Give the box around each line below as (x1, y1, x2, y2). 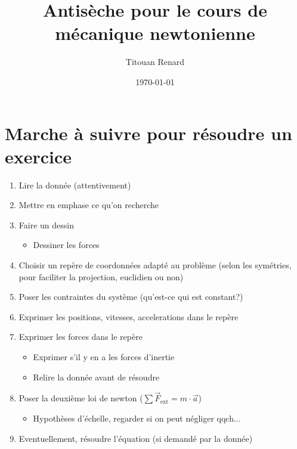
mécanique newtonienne (55, 21, 255, 45)
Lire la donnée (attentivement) (18, 178, 131, 191)
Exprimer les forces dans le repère (18, 330, 143, 343)
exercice (5, 144, 72, 168)
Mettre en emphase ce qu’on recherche (18, 199, 159, 211)
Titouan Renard (125, 55, 185, 68)
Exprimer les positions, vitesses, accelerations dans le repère (18, 310, 239, 323)
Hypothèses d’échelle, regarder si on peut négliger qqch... (33, 411, 241, 424)
